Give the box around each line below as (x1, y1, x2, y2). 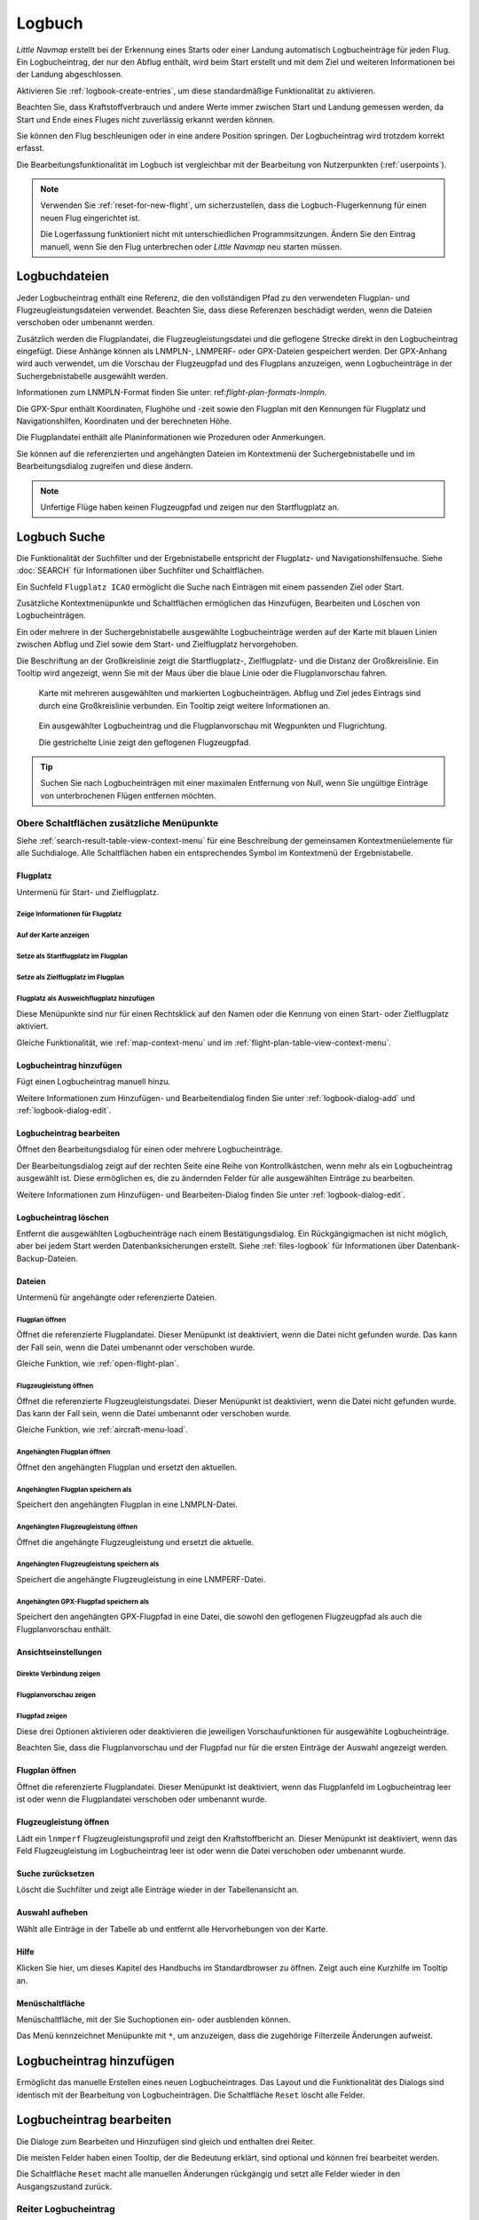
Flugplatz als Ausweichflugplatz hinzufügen (16, 995, 155, 1003)
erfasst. (16, 143, 44, 154)
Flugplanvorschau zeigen (16, 1691, 97, 1700)
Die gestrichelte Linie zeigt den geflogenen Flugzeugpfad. (38, 737, 252, 748)
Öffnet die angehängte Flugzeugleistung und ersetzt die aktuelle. (16, 1536, 255, 1547)
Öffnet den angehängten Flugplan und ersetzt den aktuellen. (16, 1462, 238, 1472)
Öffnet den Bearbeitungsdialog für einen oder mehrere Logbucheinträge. (16, 1144, 283, 1154)
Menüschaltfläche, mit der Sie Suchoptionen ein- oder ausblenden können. (16, 2014, 291, 2025)
